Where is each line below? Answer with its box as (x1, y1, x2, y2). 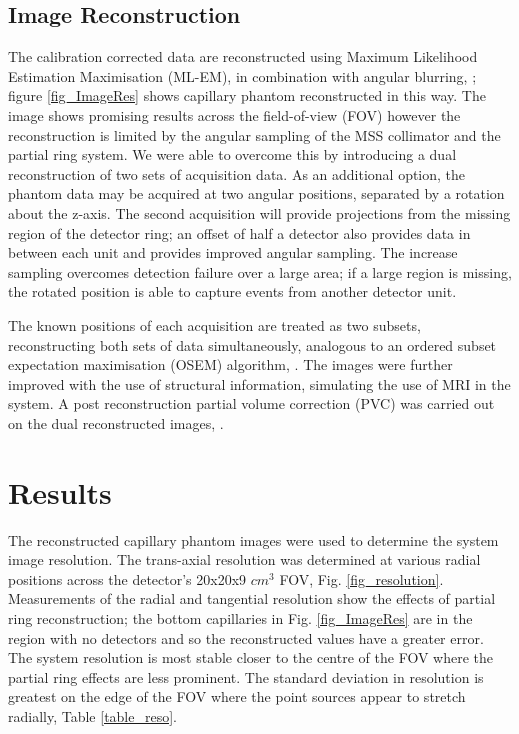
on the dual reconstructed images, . (8, 412, 224, 433)
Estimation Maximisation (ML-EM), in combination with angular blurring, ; (8, 65, 477, 86)
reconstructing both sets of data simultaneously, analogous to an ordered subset (8, 334, 497, 355)
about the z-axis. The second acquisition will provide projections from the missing (8, 202, 511, 223)
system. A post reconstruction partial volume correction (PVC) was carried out (8, 393, 495, 414)
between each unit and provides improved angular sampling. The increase (8, 242, 458, 263)
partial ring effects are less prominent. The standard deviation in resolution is (8, 666, 484, 687)
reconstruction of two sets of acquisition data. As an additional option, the (8, 163, 466, 184)
